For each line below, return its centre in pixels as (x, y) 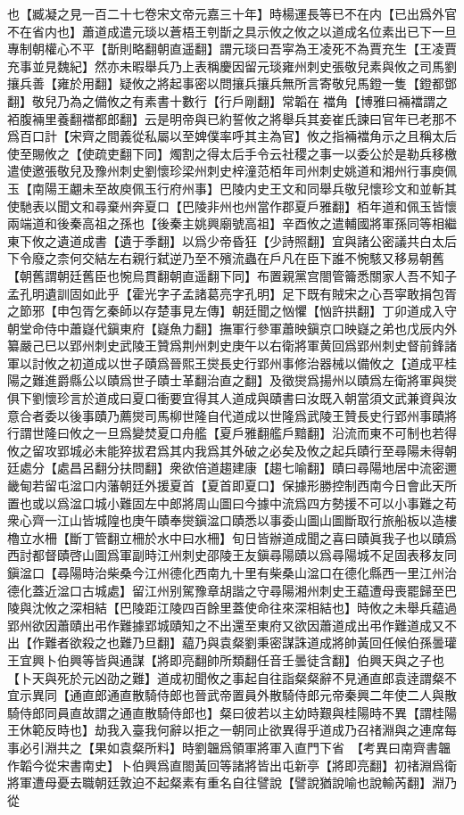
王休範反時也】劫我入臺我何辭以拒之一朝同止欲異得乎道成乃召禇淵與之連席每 (232, 730)
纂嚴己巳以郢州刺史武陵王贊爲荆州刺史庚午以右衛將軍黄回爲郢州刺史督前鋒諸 (232, 346)
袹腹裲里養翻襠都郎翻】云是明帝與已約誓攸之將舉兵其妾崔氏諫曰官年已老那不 (232, 118)
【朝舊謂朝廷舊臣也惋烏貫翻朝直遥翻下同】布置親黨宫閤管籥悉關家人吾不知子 (232, 275)
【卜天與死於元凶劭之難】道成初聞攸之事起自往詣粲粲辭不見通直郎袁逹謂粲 (226, 677)
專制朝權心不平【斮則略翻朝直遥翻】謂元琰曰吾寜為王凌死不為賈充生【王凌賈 (232, 49)
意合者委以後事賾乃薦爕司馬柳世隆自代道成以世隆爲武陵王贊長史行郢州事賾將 (232, 415)
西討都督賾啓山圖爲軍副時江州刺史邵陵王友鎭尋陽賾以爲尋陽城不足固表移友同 (232, 555)
